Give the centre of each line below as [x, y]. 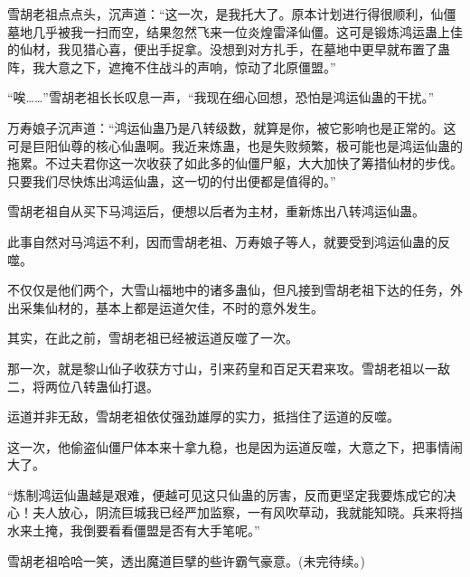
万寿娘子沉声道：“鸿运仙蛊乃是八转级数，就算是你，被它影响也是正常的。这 [232, 127]
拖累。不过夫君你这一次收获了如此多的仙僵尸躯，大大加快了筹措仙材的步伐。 [235, 163]
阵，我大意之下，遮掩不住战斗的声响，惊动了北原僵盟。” [172, 66]
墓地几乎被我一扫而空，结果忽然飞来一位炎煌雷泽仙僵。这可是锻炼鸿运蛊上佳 [235, 31]
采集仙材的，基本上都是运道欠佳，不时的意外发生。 [171, 307]
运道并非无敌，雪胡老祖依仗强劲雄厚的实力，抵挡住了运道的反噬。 [203, 416]
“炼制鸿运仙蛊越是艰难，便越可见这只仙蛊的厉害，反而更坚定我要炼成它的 [226, 494]
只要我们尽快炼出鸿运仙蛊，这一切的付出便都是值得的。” [172, 180]
